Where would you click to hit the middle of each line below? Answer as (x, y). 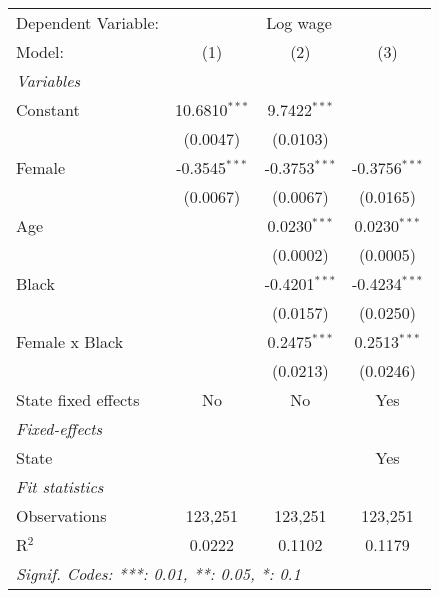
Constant (48, 109)
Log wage (299, 22)
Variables (48, 80)
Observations (61, 515)
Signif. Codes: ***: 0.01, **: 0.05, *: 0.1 (158, 573)
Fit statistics (60, 486)
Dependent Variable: (87, 22)
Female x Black (70, 341)
